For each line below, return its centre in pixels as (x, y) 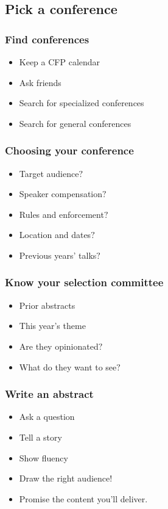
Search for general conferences (75, 123)
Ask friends (40, 82)
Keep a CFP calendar (60, 62)
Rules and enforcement (61, 214)
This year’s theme (52, 326)
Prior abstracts (47, 305)
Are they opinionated (59, 346)
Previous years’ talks (58, 255)
